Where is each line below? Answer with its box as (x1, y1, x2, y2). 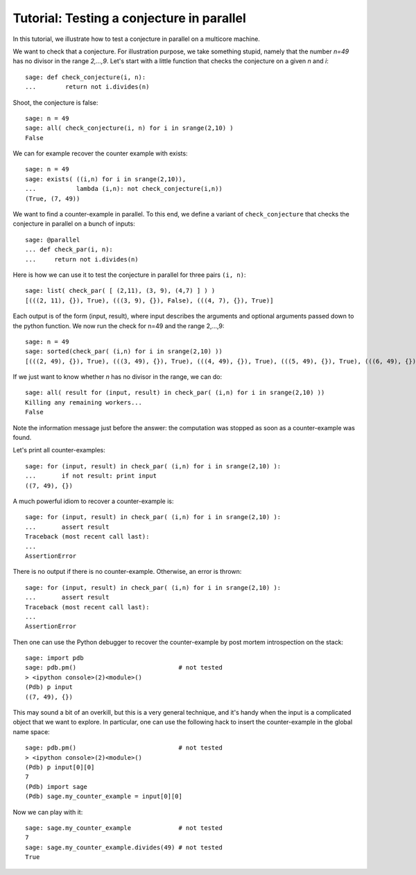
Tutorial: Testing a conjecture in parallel (12, 10, 246, 26)
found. (12, 434, 32, 442)
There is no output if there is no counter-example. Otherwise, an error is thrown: (12, 568, 242, 576)
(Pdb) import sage (25, 783, 88, 790)
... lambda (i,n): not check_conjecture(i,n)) (25, 185, 223, 193)
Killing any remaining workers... (25, 398, 142, 406)
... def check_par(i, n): (25, 246, 114, 253)
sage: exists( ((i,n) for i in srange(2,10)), (25, 175, 187, 183)
